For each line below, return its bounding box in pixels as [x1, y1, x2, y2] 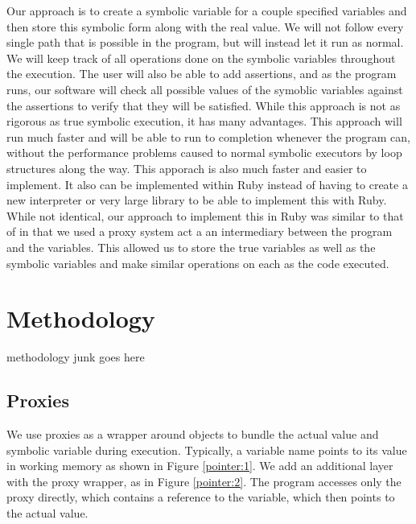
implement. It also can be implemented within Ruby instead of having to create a [6, 175, 408, 192]
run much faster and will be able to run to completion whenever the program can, [6, 128, 410, 145]
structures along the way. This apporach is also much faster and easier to [6, 159, 367, 176]
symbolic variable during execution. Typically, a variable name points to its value [6, 441, 407, 458]
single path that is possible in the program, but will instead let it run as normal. [6, 34, 404, 51]
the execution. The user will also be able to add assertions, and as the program [6, 65, 397, 82]
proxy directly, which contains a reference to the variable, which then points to [6, 489, 395, 505]
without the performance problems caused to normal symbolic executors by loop [6, 144, 402, 161]
